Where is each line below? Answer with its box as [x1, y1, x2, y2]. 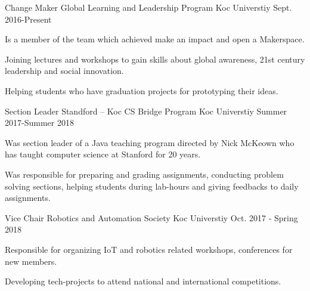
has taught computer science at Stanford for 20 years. [5, 148, 201, 160]
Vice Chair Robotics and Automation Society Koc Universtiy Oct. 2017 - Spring [5, 211, 298, 224]
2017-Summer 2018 [5, 116, 74, 129]
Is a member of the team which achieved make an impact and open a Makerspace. [5, 33, 305, 45]
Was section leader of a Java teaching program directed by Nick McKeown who [5, 136, 294, 148]
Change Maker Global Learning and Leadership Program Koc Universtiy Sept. [5, 1, 292, 13]
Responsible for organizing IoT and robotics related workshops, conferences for [5, 243, 293, 255]
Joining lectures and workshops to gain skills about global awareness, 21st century [5, 52, 305, 65]
